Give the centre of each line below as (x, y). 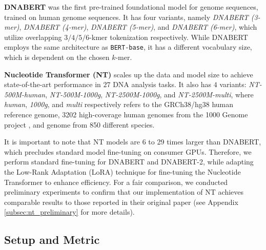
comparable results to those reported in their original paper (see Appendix (121, 202)
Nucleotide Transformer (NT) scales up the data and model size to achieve (129, 74)
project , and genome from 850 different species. (79, 124)
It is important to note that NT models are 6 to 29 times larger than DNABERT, (133, 142)
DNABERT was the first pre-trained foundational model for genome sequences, (131, 7)
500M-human (25, 94)
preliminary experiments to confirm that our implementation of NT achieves (124, 192)
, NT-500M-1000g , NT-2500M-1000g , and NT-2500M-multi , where (149, 94)
